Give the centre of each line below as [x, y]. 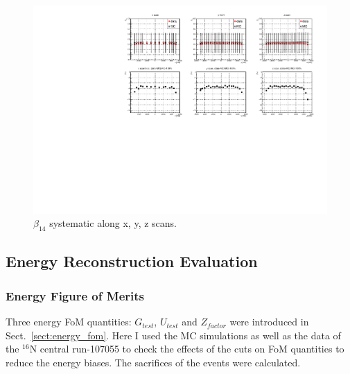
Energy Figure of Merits [75, 295]
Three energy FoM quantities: [69, 322]
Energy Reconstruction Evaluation [132, 261]
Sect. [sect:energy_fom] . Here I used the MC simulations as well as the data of [173, 335]
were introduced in [269, 322]
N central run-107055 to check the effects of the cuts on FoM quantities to [187, 349]
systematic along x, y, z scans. [113, 223]
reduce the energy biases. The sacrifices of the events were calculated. [153, 362]
